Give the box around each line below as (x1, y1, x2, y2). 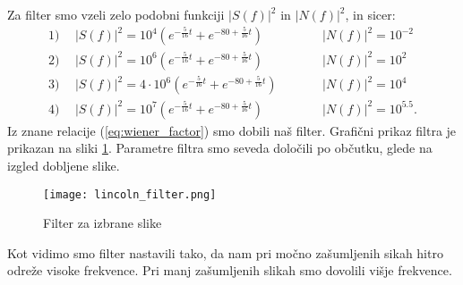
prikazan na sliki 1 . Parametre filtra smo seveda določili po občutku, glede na (7, 138, 433, 157)
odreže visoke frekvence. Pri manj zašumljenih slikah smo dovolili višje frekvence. (7, 261, 452, 280)
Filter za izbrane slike (43, 214, 162, 232)
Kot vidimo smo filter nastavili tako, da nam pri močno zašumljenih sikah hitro (7, 243, 443, 262)
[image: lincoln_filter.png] (43, 188, 217, 201)
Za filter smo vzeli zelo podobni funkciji (7, 5, 225, 23)
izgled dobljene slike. (7, 155, 120, 174)
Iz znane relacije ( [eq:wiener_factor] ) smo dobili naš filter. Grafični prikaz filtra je (7, 121, 457, 139)
